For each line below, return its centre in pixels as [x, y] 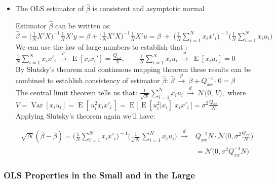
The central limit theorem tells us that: [76, 92]
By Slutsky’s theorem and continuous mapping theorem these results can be [133, 69]
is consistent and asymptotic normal [148, 8]
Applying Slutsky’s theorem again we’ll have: [85, 115]
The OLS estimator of [50, 8]
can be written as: [83, 26]
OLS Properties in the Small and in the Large [100, 175]
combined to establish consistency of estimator [88, 80]
